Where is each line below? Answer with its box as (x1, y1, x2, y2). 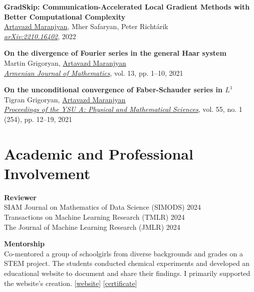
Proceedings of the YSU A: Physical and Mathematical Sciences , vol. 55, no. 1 (4, 104, 242, 114)
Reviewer (4, 192, 37, 202)
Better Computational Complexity (4, 11, 126, 22)
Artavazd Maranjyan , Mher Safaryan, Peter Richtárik (4, 21, 168, 32)
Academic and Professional (4, 143, 193, 164)
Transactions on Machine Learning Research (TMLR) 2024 (4, 212, 185, 222)
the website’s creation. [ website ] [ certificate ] (4, 277, 137, 288)
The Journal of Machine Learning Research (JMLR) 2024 (4, 221, 180, 232)
